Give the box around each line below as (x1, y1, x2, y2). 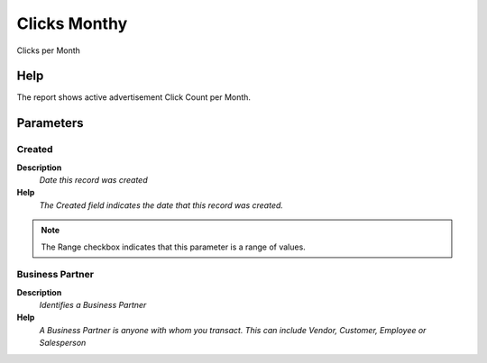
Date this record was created (39, 175, 148, 185)
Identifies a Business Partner (39, 300, 147, 311)
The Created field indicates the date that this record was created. (39, 199, 284, 211)
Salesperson (39, 338, 87, 349)
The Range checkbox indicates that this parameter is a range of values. (41, 241, 306, 252)
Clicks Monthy (16, 14, 128, 33)
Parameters (16, 115, 84, 131)
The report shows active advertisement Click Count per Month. (16, 92, 252, 103)
